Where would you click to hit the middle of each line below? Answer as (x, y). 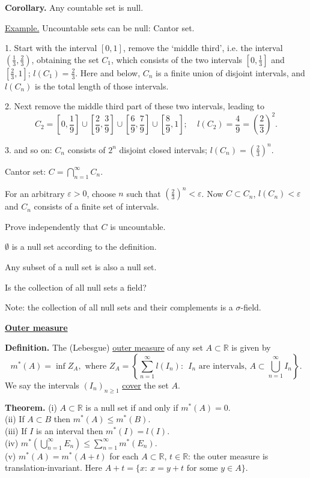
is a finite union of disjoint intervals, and (230, 72)
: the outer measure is (228, 455)
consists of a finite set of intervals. (96, 206)
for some (202, 469)
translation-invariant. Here (53, 467)
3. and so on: (29, 149)
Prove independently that (52, 226)
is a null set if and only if (132, 407)
